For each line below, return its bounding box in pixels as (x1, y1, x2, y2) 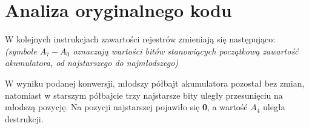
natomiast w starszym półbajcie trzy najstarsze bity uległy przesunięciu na (5, 88, 283, 101)
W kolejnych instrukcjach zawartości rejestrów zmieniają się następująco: (5, 33, 276, 45)
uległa (263, 101, 285, 113)
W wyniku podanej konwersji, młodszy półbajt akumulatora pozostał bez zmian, (5, 76, 305, 89)
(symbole (5, 44, 37, 57)
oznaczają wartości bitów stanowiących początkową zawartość (73, 44, 299, 57)
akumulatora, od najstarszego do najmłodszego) (5, 56, 179, 69)
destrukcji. (5, 112, 44, 125)
